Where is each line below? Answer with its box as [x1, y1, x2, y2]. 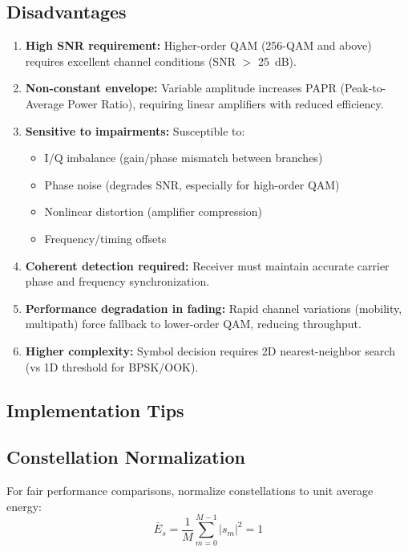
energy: [6, 497, 42, 514]
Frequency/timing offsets [44, 229, 167, 246]
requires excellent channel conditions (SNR [25, 52, 236, 69]
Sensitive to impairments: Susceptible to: [25, 122, 245, 139]
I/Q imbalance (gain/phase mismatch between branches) [44, 149, 323, 166]
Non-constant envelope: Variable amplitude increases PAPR [25, 79, 337, 96]
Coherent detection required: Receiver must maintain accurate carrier [25, 257, 390, 274]
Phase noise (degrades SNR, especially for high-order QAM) [44, 176, 340, 193]
